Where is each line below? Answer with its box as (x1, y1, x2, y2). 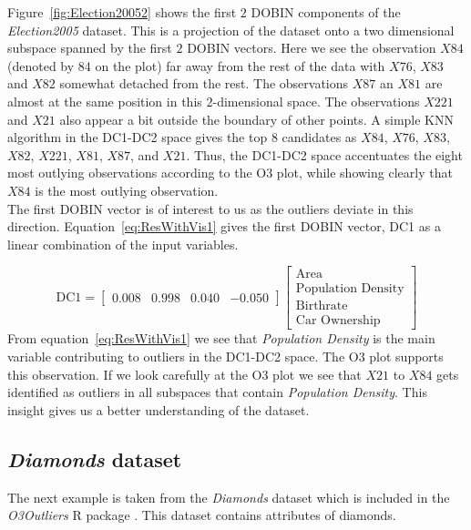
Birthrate (295, 300, 348, 313)
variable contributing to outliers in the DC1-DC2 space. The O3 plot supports (7, 347, 444, 366)
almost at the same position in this (7, 91, 202, 110)
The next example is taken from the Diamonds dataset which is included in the (7, 487, 450, 506)
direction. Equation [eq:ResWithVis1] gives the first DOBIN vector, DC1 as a (7, 217, 441, 236)
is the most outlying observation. (35, 180, 219, 199)
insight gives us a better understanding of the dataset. (7, 400, 310, 419)
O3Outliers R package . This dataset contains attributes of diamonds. (7, 505, 396, 525)
